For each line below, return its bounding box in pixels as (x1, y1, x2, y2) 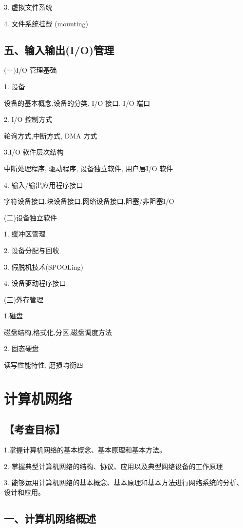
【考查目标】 (4, 422, 65, 437)
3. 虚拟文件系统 (4, 2, 53, 12)
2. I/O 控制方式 (4, 114, 53, 124)
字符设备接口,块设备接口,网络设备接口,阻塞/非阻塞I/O (4, 196, 174, 206)
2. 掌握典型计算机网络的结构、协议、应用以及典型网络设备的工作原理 (4, 461, 223, 471)
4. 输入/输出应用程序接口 (4, 179, 83, 190)
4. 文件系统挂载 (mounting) (4, 18, 89, 28)
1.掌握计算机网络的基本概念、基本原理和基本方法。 (4, 445, 166, 455)
